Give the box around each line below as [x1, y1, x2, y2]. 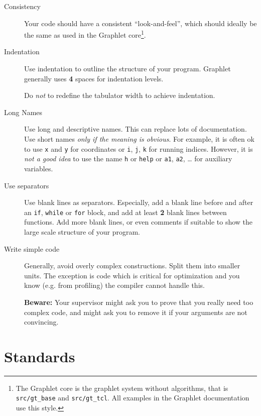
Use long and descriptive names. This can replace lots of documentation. [24, 124, 247, 134]
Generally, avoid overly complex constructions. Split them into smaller [24, 260, 240, 271]
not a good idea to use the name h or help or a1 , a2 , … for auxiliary [24, 153, 232, 164]
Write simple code [4, 243, 60, 254]
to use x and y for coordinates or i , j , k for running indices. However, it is [24, 143, 253, 154]
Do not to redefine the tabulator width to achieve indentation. [24, 90, 215, 100]
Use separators [4, 180, 49, 190]
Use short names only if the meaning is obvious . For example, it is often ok [24, 134, 254, 144]
